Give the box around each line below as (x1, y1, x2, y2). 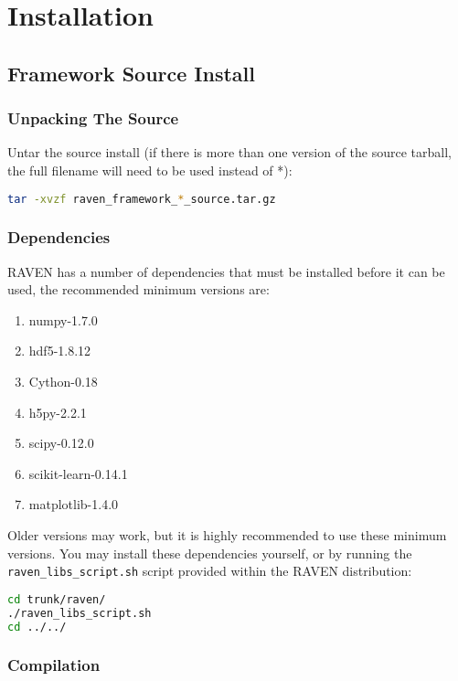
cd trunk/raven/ (7, 592, 106, 606)
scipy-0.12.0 (28, 433, 94, 452)
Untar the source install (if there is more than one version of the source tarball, (7, 143, 452, 162)
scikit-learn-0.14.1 (28, 463, 128, 483)
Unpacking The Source (7, 107, 179, 130)
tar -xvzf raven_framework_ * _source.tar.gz (7, 192, 276, 206)
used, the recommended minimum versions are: (7, 280, 270, 299)
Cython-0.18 (28, 372, 98, 391)
